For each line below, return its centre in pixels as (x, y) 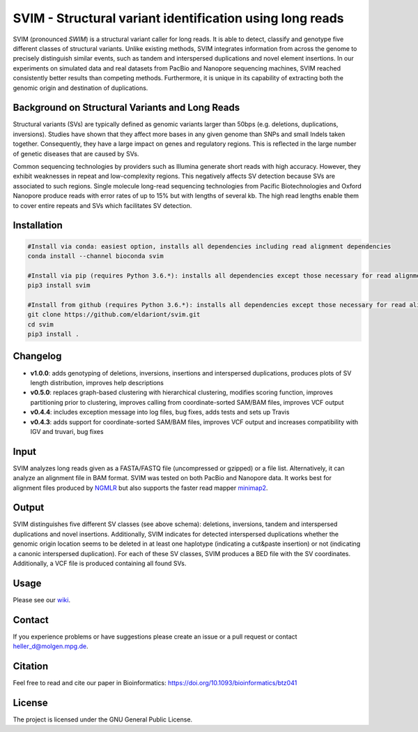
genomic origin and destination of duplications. (80, 88)
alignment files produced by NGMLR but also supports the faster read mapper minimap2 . (140, 488)
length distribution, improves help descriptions (97, 382)
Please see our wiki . (42, 599)
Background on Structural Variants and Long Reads (126, 108)
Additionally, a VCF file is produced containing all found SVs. (100, 563)
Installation (38, 226)
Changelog (37, 356)
